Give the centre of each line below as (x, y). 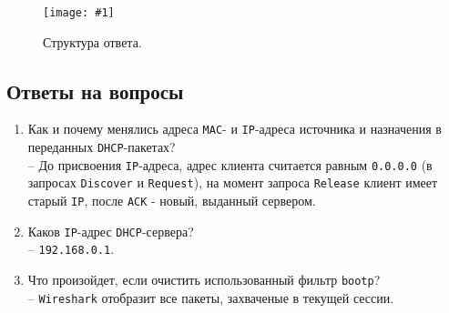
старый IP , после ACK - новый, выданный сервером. (172, 201)
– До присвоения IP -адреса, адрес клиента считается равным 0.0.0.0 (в (230, 164)
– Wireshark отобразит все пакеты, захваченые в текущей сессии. (211, 297)
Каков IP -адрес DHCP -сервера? (111, 231)
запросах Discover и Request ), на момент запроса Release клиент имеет (233, 182)
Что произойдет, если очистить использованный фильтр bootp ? (204, 280)
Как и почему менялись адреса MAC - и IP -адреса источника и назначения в (235, 129)
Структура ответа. (92, 41)
